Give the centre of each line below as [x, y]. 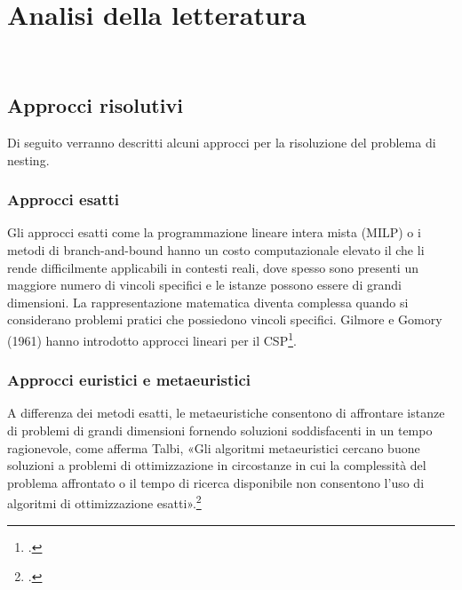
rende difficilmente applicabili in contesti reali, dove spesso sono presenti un [213, 267]
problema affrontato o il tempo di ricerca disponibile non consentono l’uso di [216, 482]
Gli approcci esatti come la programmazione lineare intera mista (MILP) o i [214, 232]
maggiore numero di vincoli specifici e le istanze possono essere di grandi [204, 285]
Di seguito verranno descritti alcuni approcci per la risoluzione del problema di [222, 142]
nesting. [28, 159]
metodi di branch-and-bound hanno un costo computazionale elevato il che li [216, 249]
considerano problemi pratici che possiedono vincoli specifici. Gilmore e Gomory [225, 319]
